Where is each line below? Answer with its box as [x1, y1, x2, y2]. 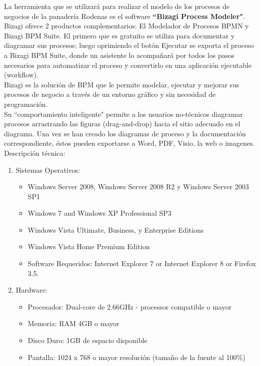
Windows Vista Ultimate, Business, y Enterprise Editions [27, 224, 204, 235]
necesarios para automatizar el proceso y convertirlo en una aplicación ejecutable [4, 59, 252, 70]
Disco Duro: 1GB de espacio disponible [27, 335, 147, 346]
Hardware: [15, 285, 47, 295]
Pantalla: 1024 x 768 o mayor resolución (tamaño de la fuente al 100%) [27, 352, 245, 362]
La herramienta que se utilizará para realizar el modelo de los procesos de [4, 1, 230, 11]
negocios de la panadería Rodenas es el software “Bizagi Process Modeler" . [4, 10, 245, 21]
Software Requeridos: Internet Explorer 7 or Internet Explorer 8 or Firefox [27, 258, 256, 269]
